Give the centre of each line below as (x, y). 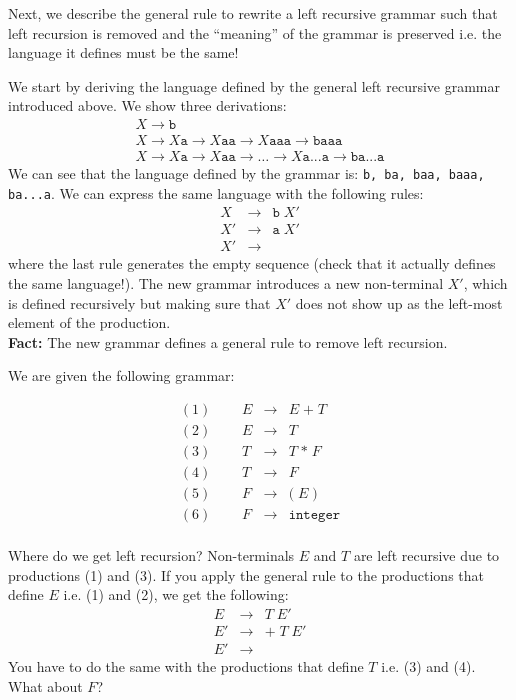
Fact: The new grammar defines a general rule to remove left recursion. (228, 341)
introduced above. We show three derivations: (147, 105)
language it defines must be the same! (123, 52)
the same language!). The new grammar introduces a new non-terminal (226, 283)
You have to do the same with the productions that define (186, 666)
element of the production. (89, 322)
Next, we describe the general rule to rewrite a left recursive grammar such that (253, 13)
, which (485, 283)
